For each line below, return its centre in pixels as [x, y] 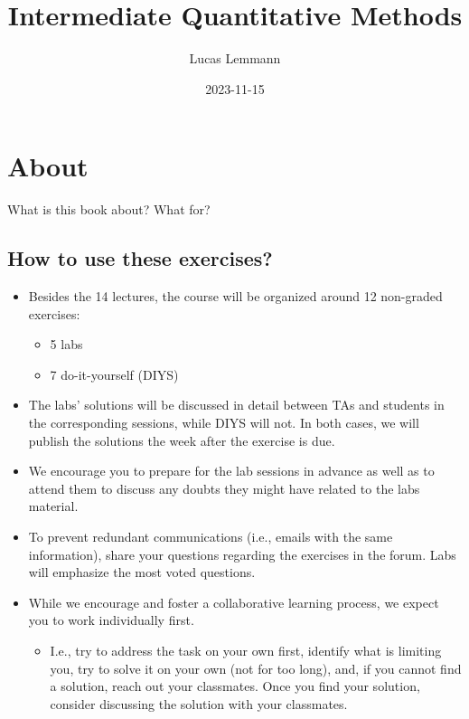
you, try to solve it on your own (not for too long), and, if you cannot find [256, 668]
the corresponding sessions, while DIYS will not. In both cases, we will [224, 423]
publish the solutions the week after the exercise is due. [182, 440]
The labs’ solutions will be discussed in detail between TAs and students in [236, 405]
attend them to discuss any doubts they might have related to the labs [224, 488]
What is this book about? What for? [109, 209]
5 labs [66, 344]
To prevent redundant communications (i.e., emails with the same [211, 536]
